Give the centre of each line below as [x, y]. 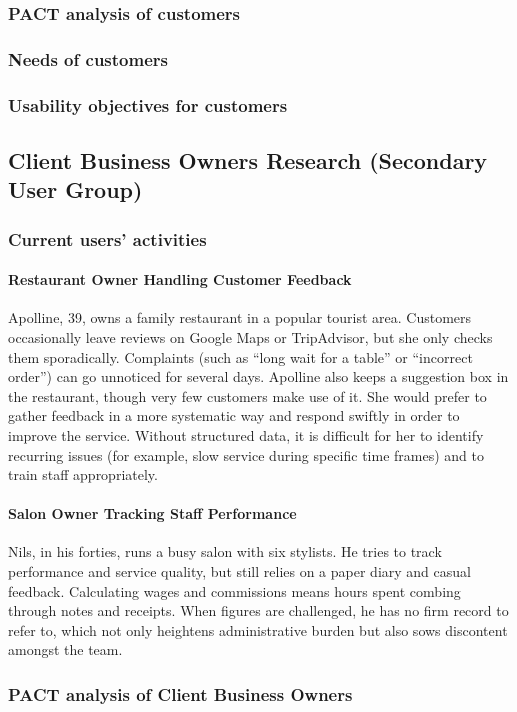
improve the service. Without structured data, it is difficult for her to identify [246, 434]
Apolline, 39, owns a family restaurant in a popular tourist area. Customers [240, 317]
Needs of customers [88, 58]
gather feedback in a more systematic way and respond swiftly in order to [234, 415]
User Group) [75, 189]
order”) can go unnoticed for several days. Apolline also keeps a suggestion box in [258, 376]
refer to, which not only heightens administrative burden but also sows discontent [258, 629]
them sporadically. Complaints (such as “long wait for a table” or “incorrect [240, 356]
